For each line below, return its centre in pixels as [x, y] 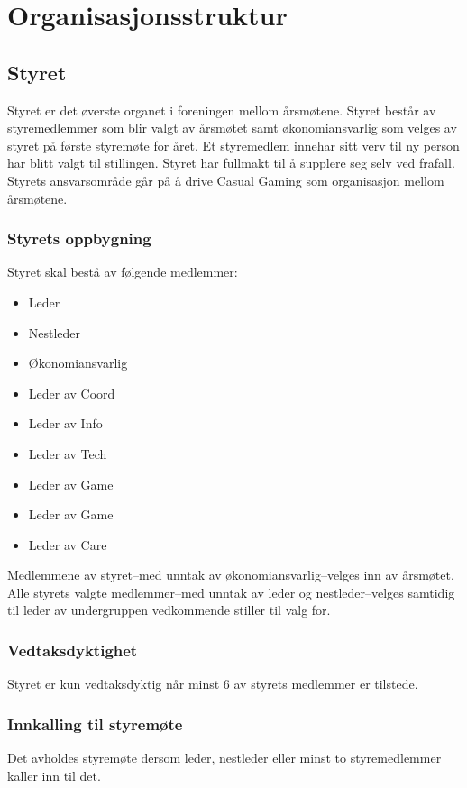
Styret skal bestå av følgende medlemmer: [123, 272]
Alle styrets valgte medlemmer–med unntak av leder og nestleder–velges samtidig [231, 592]
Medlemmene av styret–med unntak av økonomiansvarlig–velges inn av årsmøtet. [231, 575]
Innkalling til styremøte [95, 724]
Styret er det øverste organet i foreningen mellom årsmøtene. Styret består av [222, 110]
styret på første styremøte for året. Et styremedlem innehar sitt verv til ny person [233, 145]
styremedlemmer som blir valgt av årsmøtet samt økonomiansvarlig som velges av [232, 128]
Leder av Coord [72, 393]
